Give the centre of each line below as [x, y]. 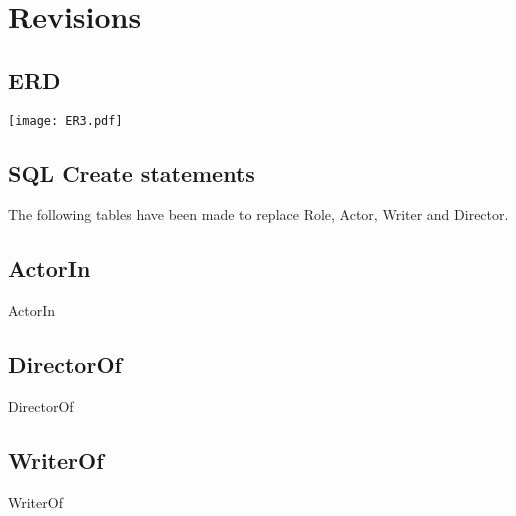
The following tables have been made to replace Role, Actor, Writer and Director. [258, 214]
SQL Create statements [131, 172]
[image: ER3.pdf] [65, 120]
